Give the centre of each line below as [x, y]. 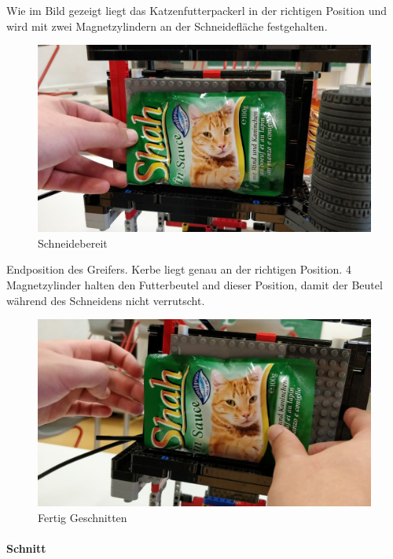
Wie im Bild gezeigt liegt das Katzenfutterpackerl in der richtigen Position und [197, 10]
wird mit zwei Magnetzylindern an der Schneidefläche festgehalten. [167, 26]
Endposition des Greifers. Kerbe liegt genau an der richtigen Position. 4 [179, 269]
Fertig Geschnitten [83, 517]
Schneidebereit [73, 243]
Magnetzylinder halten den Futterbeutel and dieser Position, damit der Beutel [195, 285]
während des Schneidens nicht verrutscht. [106, 300]
